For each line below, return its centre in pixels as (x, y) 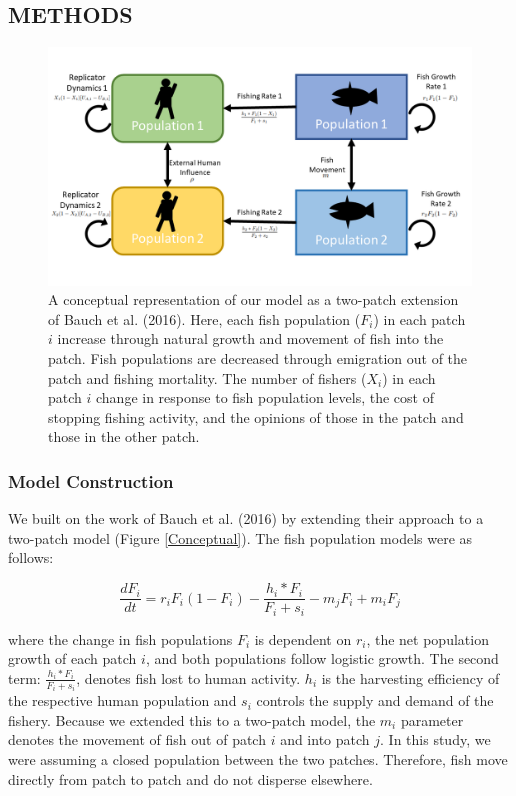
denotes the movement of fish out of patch (137, 739)
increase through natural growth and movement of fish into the (250, 338)
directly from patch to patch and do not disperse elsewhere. (190, 778)
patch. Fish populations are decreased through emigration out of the (258, 358)
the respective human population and (122, 700)
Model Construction (91, 480)
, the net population (427, 638)
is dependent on (303, 638)
